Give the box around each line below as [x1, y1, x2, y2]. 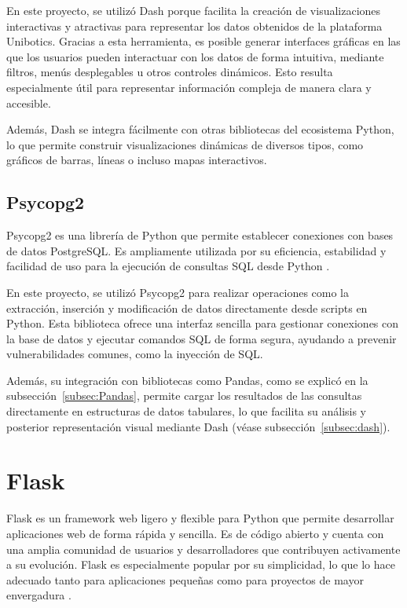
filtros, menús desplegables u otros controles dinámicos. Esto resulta [6, 64, 333, 80]
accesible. [6, 94, 51, 111]
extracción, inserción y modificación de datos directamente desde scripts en [6, 299, 368, 316]
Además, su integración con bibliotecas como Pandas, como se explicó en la [6, 372, 368, 388]
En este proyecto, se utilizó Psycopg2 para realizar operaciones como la [6, 284, 350, 300]
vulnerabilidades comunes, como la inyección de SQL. [6, 346, 263, 362]
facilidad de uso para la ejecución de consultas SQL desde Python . [6, 258, 330, 274]
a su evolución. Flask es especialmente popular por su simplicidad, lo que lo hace [6, 556, 395, 573]
